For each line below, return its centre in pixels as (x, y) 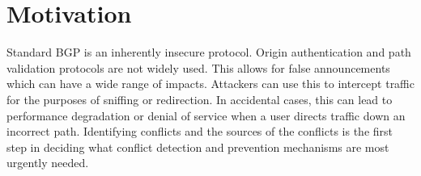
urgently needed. (48, 163)
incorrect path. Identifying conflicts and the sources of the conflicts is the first (200, 131)
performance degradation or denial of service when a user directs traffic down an (206, 115)
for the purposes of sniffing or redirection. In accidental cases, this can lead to (200, 99)
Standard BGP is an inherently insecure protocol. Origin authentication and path (209, 52)
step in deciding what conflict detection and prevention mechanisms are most (198, 147)
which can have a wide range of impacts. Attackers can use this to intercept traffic (210, 84)
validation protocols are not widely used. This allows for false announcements (198, 67)
